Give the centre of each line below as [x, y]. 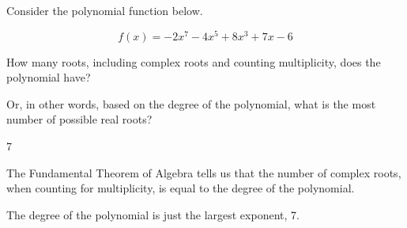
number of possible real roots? [79, 119]
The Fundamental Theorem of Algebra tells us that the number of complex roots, [204, 172]
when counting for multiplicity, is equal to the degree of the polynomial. [181, 188]
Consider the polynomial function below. [105, 10]
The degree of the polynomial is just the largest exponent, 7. [153, 214]
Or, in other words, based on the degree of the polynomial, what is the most [191, 103]
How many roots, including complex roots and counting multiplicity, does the [194, 61]
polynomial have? [49, 77]
